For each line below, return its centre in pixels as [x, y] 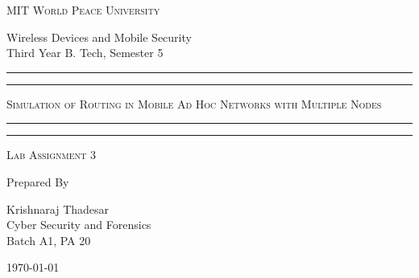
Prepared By [38, 181]
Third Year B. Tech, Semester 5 [85, 53]
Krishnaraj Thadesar [58, 208]
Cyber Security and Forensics [79, 225]
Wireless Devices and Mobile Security [99, 37]
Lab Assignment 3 [51, 155]
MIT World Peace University [83, 10]
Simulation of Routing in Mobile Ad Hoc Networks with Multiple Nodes [194, 103]
